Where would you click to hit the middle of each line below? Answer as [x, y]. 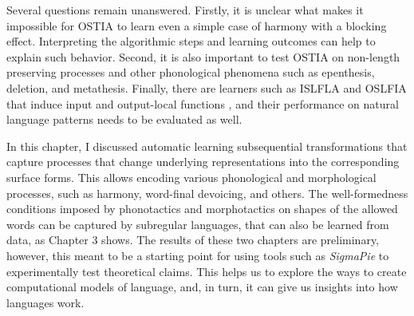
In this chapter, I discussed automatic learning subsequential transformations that [207, 146]
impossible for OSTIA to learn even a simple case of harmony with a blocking [197, 25]
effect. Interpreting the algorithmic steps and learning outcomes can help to [191, 41]
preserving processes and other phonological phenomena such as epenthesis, [191, 72]
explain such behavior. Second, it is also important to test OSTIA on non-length [203, 56]
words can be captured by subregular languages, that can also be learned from [198, 224]
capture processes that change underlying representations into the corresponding [203, 162]
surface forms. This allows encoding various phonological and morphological [191, 177]
